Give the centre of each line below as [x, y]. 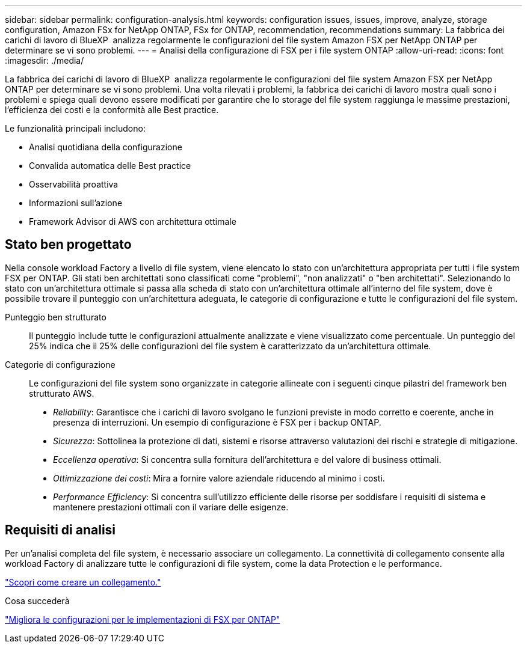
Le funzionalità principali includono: [75, 128]
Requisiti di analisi [60, 530]
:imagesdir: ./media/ [45, 60]
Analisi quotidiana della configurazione [106, 147]
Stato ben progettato [68, 245]
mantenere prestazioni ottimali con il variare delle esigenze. [171, 507]
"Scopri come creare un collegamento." [83, 582]
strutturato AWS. [62, 393]
